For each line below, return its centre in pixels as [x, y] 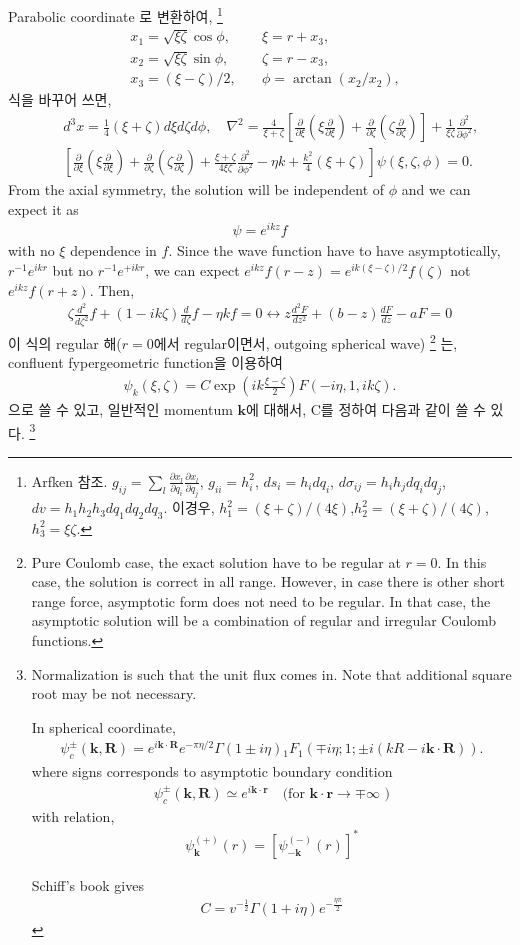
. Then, [112, 289]
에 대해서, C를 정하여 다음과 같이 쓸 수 [366, 409]
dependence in [113, 250]
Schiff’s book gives [87, 884]
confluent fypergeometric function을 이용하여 [145, 362]
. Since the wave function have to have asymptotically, [334, 250]
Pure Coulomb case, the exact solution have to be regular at [216, 561]
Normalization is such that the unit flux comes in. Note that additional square [271, 673]
